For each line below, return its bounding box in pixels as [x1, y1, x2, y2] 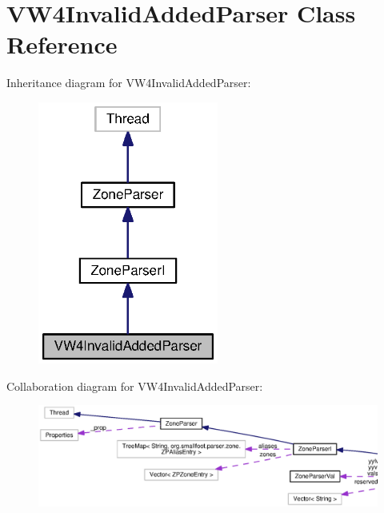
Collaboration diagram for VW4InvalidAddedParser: [6, 377, 263, 394]
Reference [6, 28, 118, 61]
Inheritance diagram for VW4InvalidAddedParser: [6, 74, 251, 91]
